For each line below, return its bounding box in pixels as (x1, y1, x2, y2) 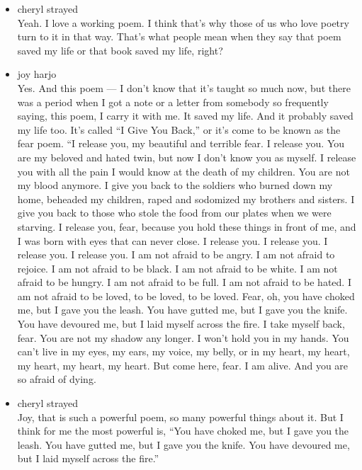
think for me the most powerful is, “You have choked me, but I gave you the (17, 423, 349, 438)
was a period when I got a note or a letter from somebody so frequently (17, 94, 329, 109)
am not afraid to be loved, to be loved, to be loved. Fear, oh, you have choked (17, 288, 355, 303)
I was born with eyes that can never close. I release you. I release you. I (17, 233, 328, 248)
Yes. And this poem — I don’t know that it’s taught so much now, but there (17, 80, 351, 95)
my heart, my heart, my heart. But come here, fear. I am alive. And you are (17, 357, 349, 372)
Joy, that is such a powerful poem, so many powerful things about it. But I (17, 409, 344, 424)
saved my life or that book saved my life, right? (17, 42, 223, 57)
